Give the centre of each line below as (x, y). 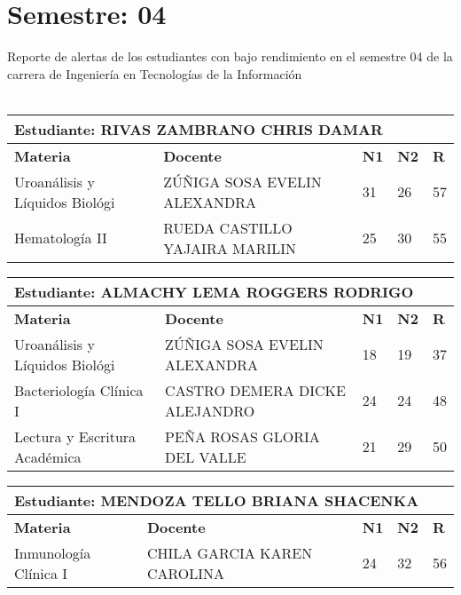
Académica (48, 456)
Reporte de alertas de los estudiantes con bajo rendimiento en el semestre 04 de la (230, 56)
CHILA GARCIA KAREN (230, 552)
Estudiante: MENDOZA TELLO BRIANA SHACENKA (217, 500)
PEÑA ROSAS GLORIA (242, 436)
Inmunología (53, 552)
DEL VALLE (206, 456)
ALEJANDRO (210, 410)
